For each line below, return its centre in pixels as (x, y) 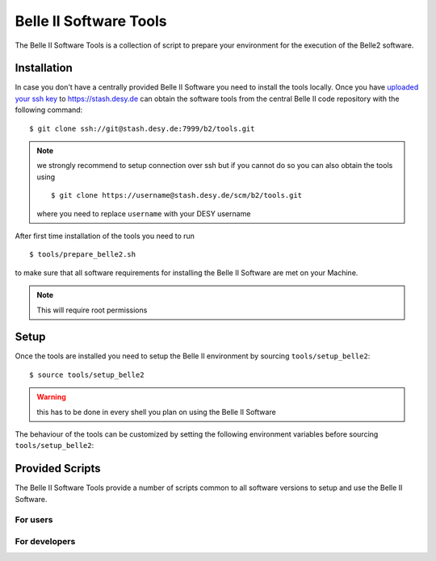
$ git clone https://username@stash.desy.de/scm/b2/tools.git (177, 195)
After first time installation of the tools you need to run (105, 236)
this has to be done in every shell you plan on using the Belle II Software (156, 412)
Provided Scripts (58, 469)
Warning (51, 397)
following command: (49, 110)
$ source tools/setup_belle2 (87, 375)
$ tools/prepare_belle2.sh (83, 255)
